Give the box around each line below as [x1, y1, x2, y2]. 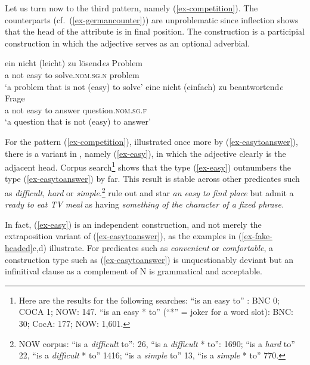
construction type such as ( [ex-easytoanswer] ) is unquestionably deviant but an [5, 253, 294, 265]
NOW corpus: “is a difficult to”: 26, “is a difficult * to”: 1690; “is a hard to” [18, 337, 295, 349]
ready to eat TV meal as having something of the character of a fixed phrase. [5, 198, 284, 211]
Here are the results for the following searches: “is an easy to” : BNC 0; [18, 293, 280, 306]
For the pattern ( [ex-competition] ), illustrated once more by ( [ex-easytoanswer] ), [5, 135, 298, 147]
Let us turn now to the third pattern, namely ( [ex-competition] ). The [5, 2, 258, 14]
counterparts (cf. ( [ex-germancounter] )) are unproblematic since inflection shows [5, 13, 299, 26]
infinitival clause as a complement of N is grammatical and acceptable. [5, 265, 262, 277]
